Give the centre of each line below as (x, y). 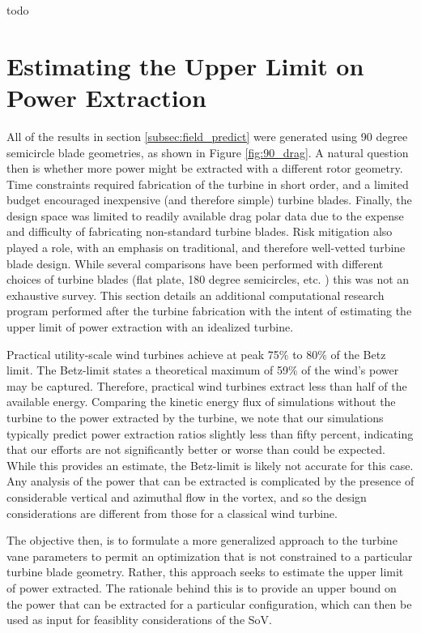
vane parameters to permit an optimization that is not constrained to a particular (210, 556)
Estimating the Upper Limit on (185, 65)
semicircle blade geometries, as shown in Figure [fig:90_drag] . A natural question (208, 152)
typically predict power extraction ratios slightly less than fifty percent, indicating (210, 433)
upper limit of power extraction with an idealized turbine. (150, 327)
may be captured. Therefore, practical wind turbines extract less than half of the (207, 385)
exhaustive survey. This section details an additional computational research (196, 295)
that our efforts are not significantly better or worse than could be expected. (196, 449)
